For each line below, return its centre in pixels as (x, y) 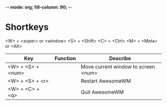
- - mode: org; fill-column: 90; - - (39, 7)
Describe (120, 58)
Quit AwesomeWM (102, 92)
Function (65, 58)
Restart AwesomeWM (106, 81)
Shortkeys (27, 27)
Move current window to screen (118, 66)
